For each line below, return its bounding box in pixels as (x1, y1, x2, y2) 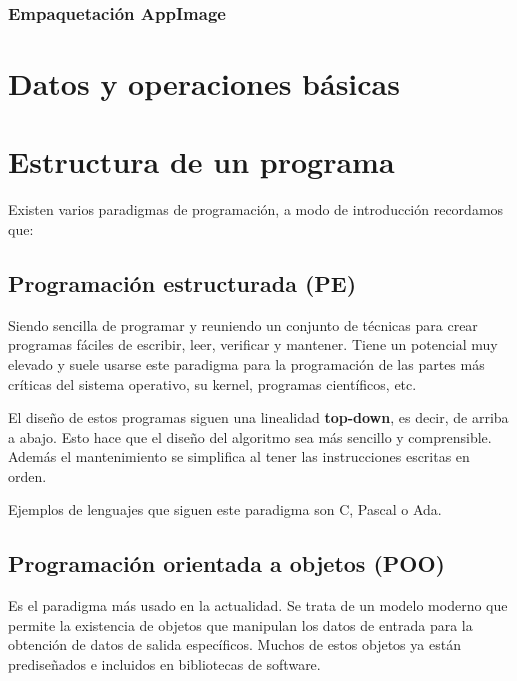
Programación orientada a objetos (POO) (8, 548, 445, 579)
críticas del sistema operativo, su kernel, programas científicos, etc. (8, 373, 417, 394)
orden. (8, 465, 47, 486)
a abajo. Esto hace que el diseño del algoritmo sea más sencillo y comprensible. (8, 426, 492, 447)
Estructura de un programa (8, 141, 395, 182)
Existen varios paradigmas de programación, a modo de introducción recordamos (8, 199, 504, 220)
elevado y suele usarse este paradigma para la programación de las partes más (8, 353, 485, 374)
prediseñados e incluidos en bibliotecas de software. (8, 654, 321, 675)
